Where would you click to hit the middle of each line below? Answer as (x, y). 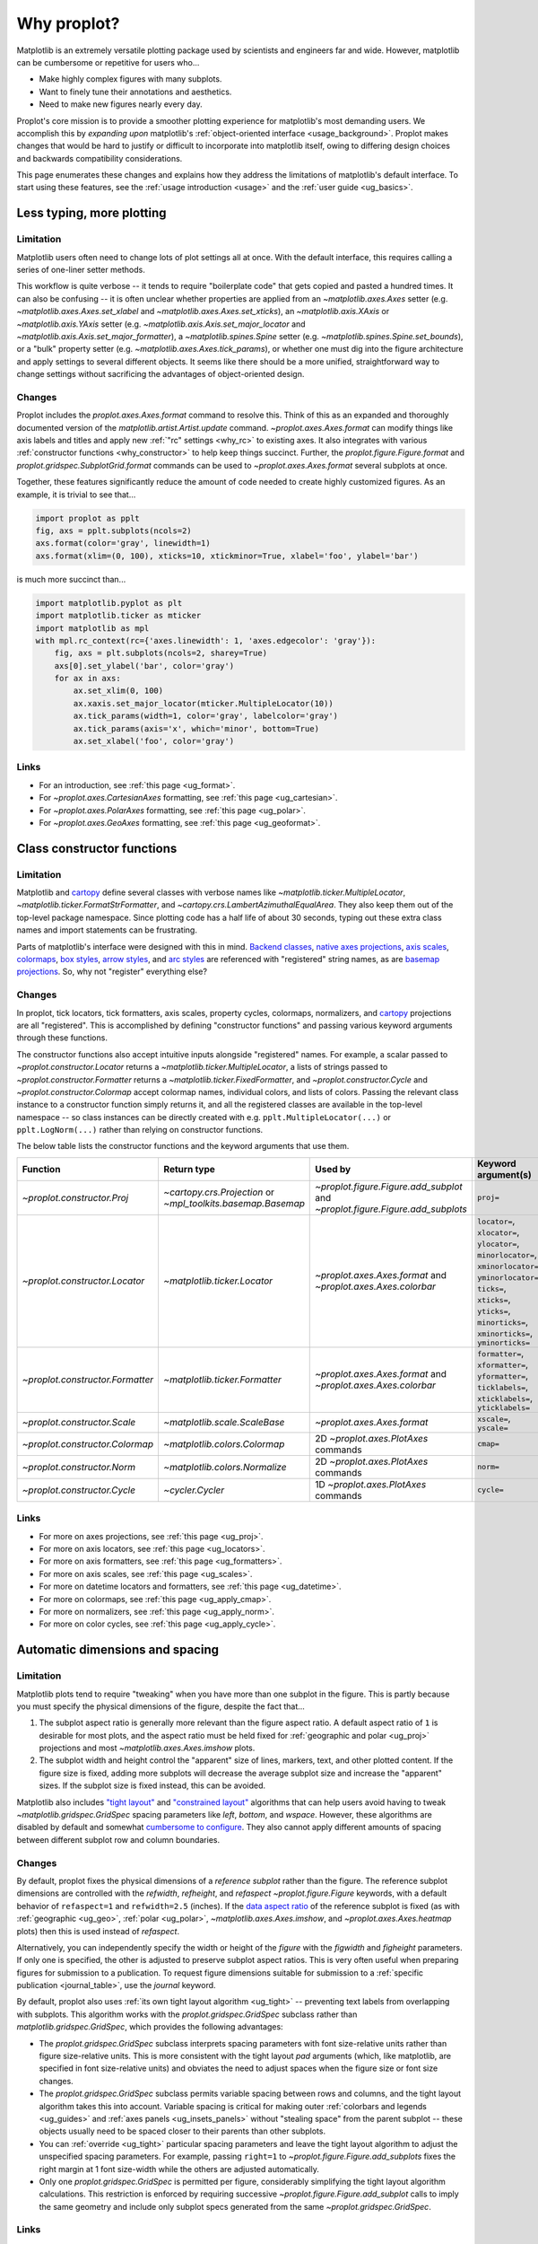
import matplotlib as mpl (92, 628)
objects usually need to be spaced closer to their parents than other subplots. (182, 2131)
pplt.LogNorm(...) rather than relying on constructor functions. (140, 1130)
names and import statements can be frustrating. (107, 930)
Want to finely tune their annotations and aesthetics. (135, 92)
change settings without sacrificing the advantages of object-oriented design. (161, 374)
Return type (189, 1169)
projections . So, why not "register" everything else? (112, 972)
